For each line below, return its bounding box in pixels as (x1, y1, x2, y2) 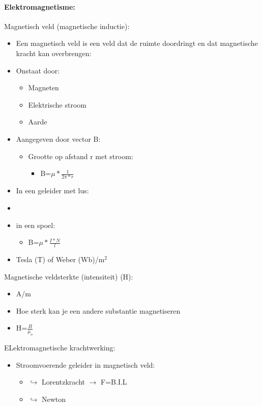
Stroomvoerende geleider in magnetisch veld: (16, 359, 155, 370)
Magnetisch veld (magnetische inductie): (4, 20, 130, 31)
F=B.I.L (101, 376, 127, 387)
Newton (41, 394, 66, 404)
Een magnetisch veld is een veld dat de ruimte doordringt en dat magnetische (16, 38, 258, 48)
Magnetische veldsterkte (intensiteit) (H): (4, 271, 133, 282)
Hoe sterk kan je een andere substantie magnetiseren (16, 305, 181, 316)
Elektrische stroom (28, 99, 86, 110)
